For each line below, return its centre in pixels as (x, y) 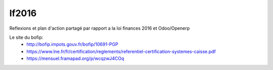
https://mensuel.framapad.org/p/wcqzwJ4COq (75, 58)
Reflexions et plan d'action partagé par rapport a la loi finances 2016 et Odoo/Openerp (100, 28)
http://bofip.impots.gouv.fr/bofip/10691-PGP (72, 44)
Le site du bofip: (26, 37)
